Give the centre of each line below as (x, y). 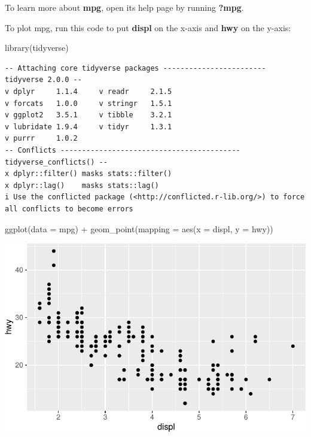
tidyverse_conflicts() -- (56, 162)
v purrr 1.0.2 (41, 139)
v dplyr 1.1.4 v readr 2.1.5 (89, 91)
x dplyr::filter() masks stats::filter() (89, 174)
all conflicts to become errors (69, 209)
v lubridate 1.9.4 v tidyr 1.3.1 (89, 127)
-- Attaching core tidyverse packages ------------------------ (135, 68)
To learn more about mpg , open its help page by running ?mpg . (124, 7)
